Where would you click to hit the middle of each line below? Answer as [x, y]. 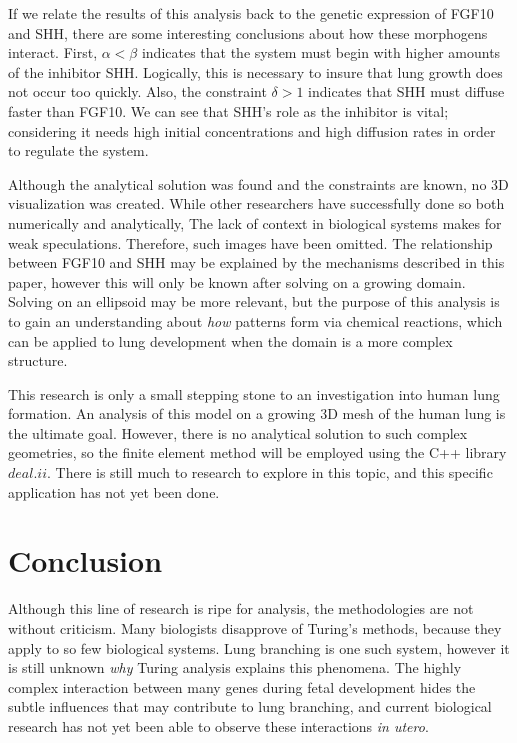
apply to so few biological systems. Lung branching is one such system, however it [259, 647]
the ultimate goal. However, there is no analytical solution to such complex [238, 432]
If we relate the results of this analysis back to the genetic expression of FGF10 [251, 13]
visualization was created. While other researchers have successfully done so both [256, 203]
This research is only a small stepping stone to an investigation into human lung [254, 393]
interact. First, [53, 52]
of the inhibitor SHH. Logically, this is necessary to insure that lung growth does [255, 71]
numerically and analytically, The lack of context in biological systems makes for [255, 222]
